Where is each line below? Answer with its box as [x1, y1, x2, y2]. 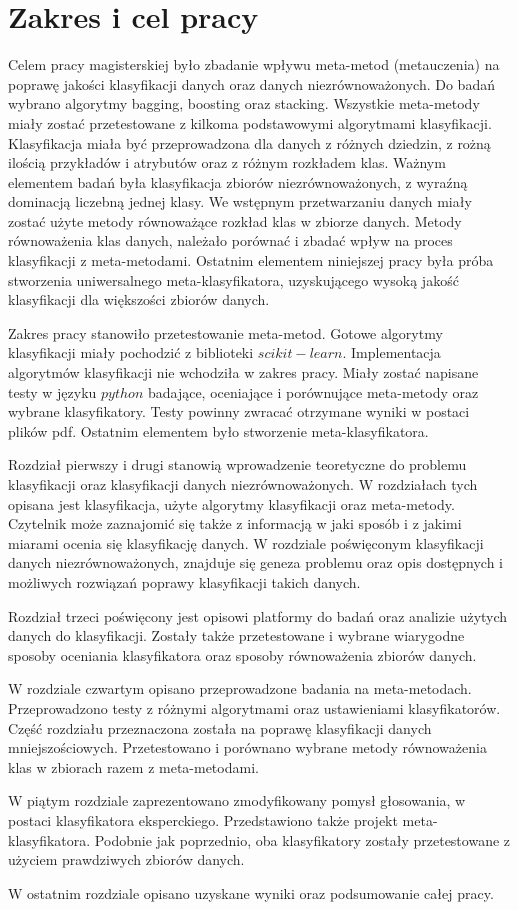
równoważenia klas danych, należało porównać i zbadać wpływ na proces [8, 230, 453, 251]
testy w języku [8, 381, 97, 402]
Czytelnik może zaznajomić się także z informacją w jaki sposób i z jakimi [8, 513, 462, 534]
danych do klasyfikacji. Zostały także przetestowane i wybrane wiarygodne [8, 625, 465, 646]
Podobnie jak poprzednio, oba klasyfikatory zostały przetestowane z [94, 829, 511, 850]
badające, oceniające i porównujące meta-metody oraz [147, 381, 479, 402]
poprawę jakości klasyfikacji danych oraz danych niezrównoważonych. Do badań [8, 73, 495, 94]
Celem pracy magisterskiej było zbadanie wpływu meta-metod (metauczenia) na [8, 54, 500, 75]
